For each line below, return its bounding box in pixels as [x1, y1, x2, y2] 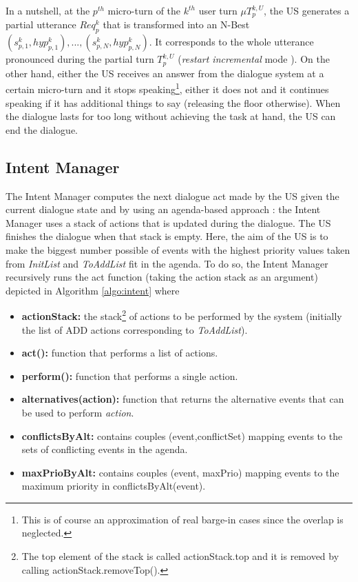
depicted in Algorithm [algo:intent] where [6, 283, 180, 297]
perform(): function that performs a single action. [21, 368, 238, 383]
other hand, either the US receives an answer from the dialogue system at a [6, 66, 324, 80]
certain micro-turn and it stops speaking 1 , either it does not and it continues [6, 80, 329, 96]
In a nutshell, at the [6, 3, 90, 17]
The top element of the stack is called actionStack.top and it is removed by [21, 549, 339, 563]
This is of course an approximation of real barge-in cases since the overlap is [21, 512, 344, 526]
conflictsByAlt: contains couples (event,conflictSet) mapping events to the [21, 428, 343, 443]
